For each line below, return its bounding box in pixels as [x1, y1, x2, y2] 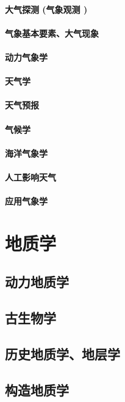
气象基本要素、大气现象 [5, 26, 99, 39]
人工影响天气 [5, 170, 56, 183]
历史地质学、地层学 [5, 344, 120, 363]
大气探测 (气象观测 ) [5, 2, 88, 15]
